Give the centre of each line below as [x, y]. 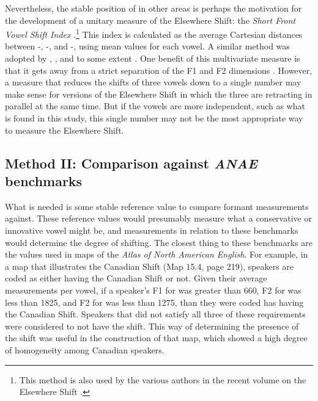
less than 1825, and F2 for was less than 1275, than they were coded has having [154, 302]
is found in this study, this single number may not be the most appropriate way [154, 118]
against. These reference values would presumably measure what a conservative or [158, 218]
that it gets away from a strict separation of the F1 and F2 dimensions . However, [159, 70]
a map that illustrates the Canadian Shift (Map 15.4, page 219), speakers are [150, 266]
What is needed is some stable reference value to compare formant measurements [157, 206]
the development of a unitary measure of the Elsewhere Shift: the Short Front [150, 20]
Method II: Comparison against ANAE [131, 163]
